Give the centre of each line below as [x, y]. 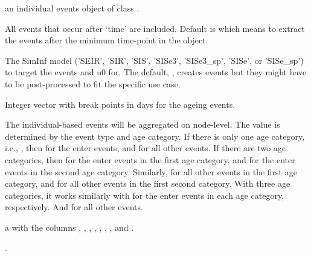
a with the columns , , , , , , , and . [69, 227]
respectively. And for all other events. [74, 207]
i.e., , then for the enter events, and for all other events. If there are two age [146, 148]
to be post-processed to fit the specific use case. [93, 83]
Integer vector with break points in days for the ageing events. [120, 104]
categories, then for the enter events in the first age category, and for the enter [150, 159]
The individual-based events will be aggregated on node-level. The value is [143, 124]
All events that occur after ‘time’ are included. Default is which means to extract [155, 28]
